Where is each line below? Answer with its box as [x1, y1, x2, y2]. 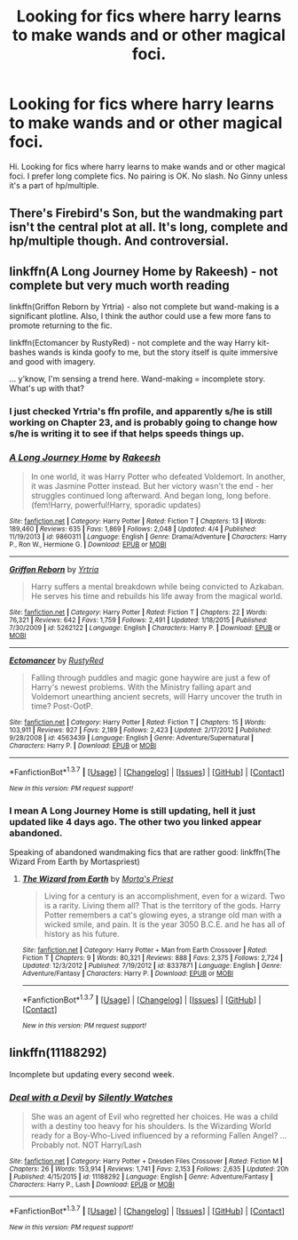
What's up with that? [9, 383, 84, 394]
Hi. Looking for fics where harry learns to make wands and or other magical [9, 161, 286, 172]
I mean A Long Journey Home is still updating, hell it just [9, 804, 255, 817]
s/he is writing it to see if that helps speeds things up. [9, 428, 245, 440]
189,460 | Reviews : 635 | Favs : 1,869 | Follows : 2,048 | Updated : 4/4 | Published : [9, 524, 257, 534]
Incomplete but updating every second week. [9, 1068, 175, 1079]
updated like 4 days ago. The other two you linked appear [9, 815, 262, 828]
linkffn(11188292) [9, 1045, 107, 1060]
